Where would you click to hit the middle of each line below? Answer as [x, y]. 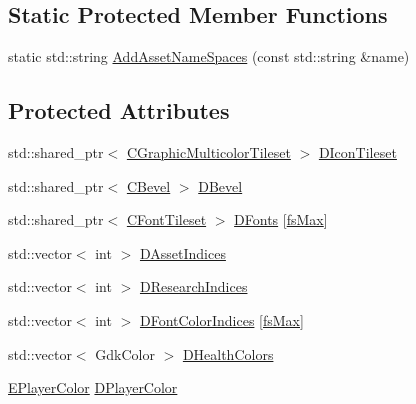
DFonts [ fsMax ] [281, 219]
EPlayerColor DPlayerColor [93, 387]
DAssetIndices [182, 252]
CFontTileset [166, 219]
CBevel [148, 185]
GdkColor [125, 353]
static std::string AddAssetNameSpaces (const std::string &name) [209, 56]
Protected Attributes [119, 110]
